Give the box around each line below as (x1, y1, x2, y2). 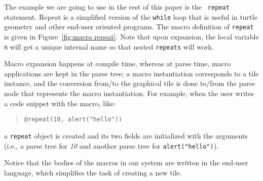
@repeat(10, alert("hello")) (24, 116, 123, 123)
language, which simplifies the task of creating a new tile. (4, 167, 182, 177)
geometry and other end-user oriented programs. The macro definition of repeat (4, 21, 254, 32)
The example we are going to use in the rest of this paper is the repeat (4, 2, 230, 12)
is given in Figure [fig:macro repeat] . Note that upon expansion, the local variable (4, 31, 259, 41)
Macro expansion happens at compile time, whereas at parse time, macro (4, 58, 231, 69)
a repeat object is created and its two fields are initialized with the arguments (4, 130, 248, 141)
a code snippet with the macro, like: (4, 98, 116, 108)
